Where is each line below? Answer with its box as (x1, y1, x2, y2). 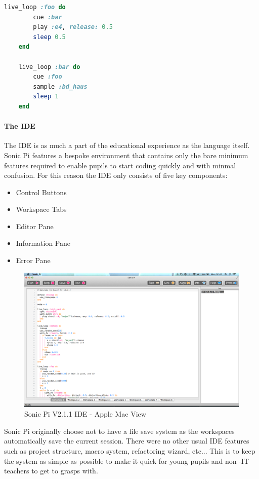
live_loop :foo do (4, 4, 66, 11)
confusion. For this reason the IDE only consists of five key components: (4, 170, 228, 180)
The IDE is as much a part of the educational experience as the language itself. (4, 140, 250, 151)
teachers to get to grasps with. (4, 465, 98, 476)
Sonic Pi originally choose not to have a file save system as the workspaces (4, 425, 235, 436)
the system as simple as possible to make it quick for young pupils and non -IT (4, 455, 249, 466)
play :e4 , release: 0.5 (33, 23, 113, 31)
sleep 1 (33, 93, 59, 100)
